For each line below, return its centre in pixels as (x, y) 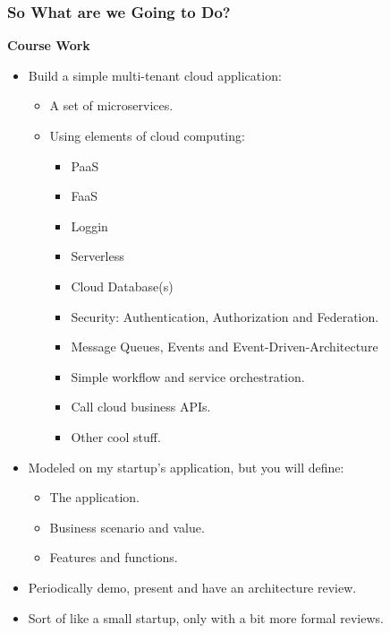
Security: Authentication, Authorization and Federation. (225, 316)
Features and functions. (114, 557)
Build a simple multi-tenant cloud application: (155, 75)
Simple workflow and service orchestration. (188, 376)
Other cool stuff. (116, 436)
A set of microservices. (111, 105)
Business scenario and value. (127, 527)
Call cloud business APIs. (141, 407)
